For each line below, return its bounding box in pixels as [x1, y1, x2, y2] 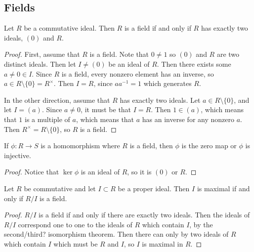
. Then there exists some [157, 58, 231, 69]
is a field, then [129, 140, 173, 151]
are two [216, 49, 240, 59]
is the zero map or [181, 140, 237, 151]
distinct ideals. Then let [4, 58, 76, 69]
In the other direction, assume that [4, 94, 110, 105]
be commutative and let [24, 183, 96, 193]
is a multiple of [25, 114, 70, 124]
